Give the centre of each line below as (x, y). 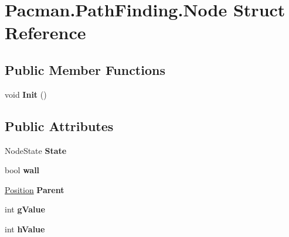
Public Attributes (59, 126)
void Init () (26, 94)
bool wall (22, 170)
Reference (45, 32)
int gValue (25, 209)
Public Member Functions (85, 69)
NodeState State (36, 150)
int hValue (25, 229)
